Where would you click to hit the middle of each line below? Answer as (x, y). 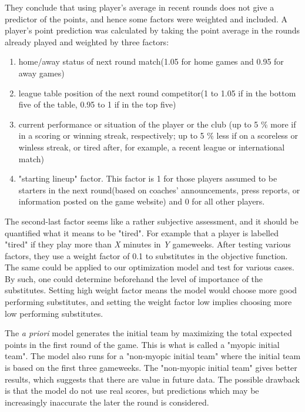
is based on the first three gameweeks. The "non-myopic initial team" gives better (151, 368)
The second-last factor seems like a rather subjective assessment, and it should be (152, 221)
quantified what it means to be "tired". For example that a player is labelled (142, 232)
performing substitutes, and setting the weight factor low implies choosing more (148, 302)
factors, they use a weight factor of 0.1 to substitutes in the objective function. (146, 255)
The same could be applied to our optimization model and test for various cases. (150, 267)
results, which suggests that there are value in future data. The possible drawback (152, 379)
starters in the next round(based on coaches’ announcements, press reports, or (159, 190)
